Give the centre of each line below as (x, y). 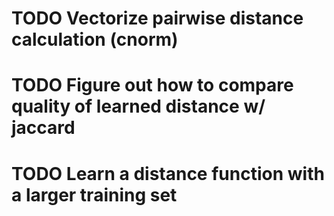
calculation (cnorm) (95, 39)
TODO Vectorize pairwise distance (157, 18)
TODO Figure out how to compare (152, 85)
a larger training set (94, 194)
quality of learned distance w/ (138, 106)
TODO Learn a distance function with (168, 173)
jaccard (43, 128)
